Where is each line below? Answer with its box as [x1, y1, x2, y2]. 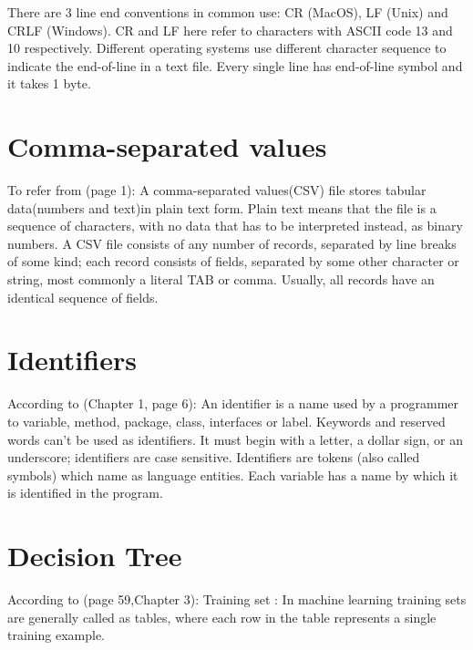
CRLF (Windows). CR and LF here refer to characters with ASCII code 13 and [7, 20, 453, 39]
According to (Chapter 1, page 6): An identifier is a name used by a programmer [7, 394, 459, 413]
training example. [7, 625, 106, 645]
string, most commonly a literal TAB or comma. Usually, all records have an [7, 270, 435, 289]
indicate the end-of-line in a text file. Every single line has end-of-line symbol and [7, 56, 463, 75]
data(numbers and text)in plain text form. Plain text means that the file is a [7, 198, 437, 217]
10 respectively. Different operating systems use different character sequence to [7, 38, 447, 57]
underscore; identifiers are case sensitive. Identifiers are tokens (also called [7, 448, 420, 467]
